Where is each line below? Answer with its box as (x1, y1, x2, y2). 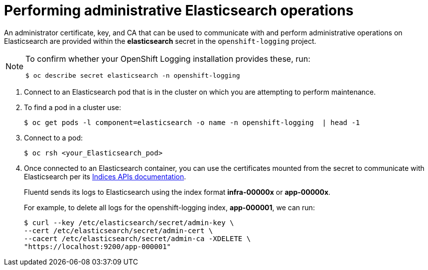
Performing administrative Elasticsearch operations (4, 2, 354, 19)
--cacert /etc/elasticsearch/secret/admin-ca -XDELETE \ (24, 234, 251, 243)
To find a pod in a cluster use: (24, 103, 122, 112)
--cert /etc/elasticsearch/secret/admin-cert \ (24, 226, 213, 235)
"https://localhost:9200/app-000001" (24, 242, 171, 251)
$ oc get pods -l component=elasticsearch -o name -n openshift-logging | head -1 (24, 118, 360, 127)
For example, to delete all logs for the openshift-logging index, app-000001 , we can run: (24, 203, 315, 212)
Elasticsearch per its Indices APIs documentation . (24, 172, 186, 181)
